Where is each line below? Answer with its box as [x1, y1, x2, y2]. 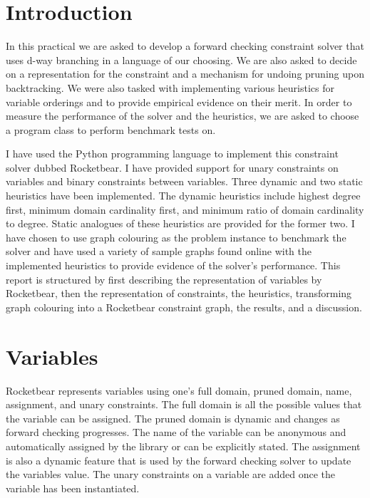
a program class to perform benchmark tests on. [6, 122, 216, 137]
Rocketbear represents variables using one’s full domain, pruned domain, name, [6, 383, 352, 398]
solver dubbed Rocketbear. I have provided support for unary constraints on [6, 160, 339, 175]
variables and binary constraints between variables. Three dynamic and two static [6, 174, 363, 189]
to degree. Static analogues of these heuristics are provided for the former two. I [6, 216, 355, 231]
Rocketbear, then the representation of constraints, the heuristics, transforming [6, 286, 352, 301]
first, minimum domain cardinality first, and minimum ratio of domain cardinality [6, 202, 364, 217]
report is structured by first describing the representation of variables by [6, 271, 322, 286]
